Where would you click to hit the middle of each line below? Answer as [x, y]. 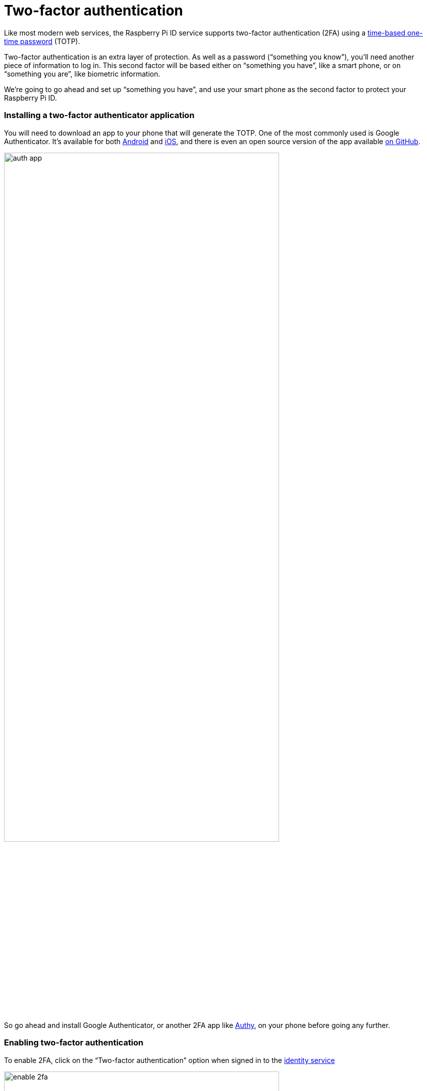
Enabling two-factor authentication [74, 1043]
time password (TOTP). [42, 41]
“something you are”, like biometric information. [82, 74]
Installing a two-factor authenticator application [99, 115]
